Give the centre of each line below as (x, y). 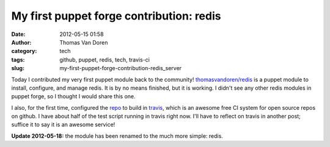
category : (24, 51)
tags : (18, 59)
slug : (18, 68)
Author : (21, 42)
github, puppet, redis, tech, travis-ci (105, 59)
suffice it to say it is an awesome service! (63, 124)
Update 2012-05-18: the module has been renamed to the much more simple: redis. (117, 136)
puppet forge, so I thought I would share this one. (73, 96)
